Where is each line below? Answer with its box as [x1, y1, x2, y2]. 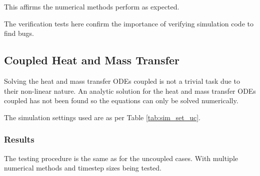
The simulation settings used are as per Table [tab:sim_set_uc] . [4, 112, 200, 122]
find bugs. [4, 28, 34, 38]
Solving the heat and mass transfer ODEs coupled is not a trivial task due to [4, 75, 240, 86]
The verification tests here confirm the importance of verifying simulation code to [4, 18, 253, 28]
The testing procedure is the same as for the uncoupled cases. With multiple [4, 153, 238, 163]
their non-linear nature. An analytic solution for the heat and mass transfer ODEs [4, 85, 256, 96]
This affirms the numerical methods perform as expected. [4, 1, 179, 11]
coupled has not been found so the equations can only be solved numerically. [4, 95, 238, 106]
